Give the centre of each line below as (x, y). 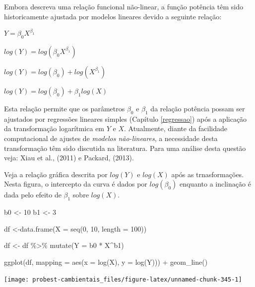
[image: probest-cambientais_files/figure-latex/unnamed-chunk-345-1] (123, 279)
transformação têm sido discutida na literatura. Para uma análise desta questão (125, 148)
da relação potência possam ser (198, 108)
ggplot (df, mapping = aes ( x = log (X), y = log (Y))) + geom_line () (106, 262)
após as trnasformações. (207, 174)
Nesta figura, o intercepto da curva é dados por (76, 184)
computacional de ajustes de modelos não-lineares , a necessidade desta (111, 138)
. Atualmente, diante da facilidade (176, 128)
